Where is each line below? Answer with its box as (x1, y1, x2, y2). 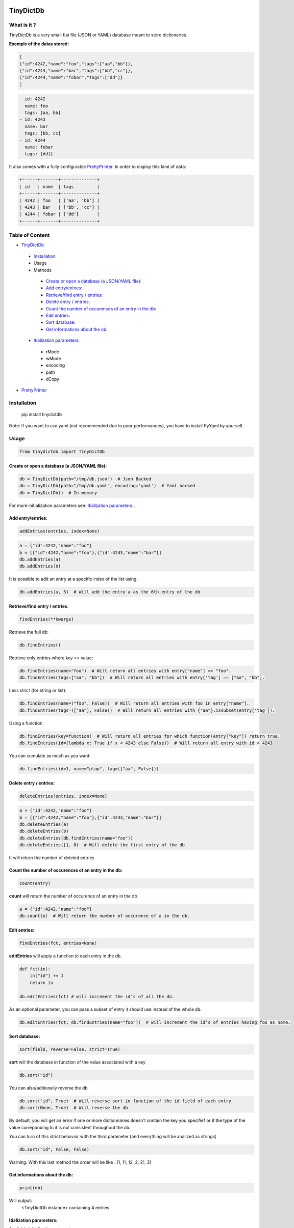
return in (29, 980, 53, 985)
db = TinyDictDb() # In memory (19, 490, 98, 496)
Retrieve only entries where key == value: (9, 655, 93, 661)
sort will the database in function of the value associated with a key (9, 1059, 146, 1065)
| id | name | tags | (19, 184, 100, 189)
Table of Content (9, 232, 50, 239)
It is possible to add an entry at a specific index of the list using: (9, 576, 138, 582)
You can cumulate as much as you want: (9, 753, 91, 759)
